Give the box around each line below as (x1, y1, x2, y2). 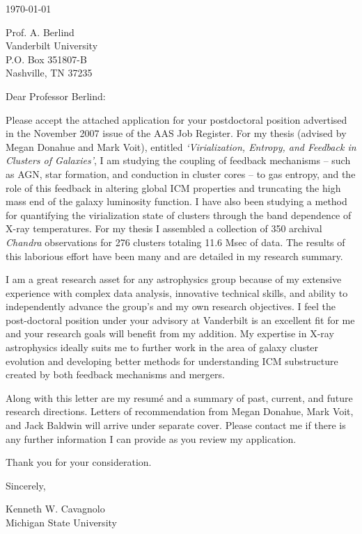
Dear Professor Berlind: (6, 88, 106, 103)
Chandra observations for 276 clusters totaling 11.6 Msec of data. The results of (6, 234, 345, 249)
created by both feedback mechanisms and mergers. (6, 367, 225, 382)
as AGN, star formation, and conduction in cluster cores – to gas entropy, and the (6, 166, 356, 181)
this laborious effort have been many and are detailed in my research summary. (6, 248, 343, 263)
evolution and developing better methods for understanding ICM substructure (6, 353, 338, 368)
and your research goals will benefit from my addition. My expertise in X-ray (6, 326, 334, 341)
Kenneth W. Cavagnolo (6, 501, 105, 516)
